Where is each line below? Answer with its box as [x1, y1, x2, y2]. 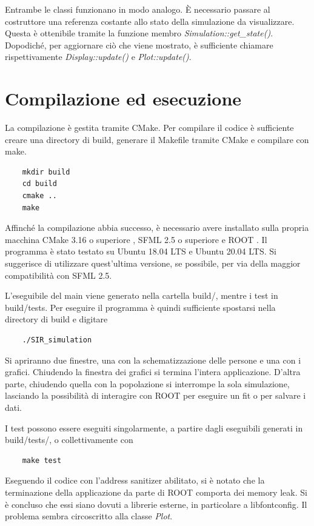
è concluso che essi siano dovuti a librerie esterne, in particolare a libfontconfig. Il [5, 498, 307, 510]
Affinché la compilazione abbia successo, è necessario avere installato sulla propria [5, 221, 309, 234]
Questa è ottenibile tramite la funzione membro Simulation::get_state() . [5, 27, 273, 39]
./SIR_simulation [22, 336, 92, 344]
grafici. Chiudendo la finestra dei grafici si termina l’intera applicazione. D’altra [5, 365, 301, 378]
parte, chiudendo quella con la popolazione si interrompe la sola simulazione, [5, 377, 290, 390]
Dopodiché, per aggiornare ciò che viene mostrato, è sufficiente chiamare [5, 38, 273, 51]
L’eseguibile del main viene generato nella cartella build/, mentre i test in [5, 289, 278, 302]
